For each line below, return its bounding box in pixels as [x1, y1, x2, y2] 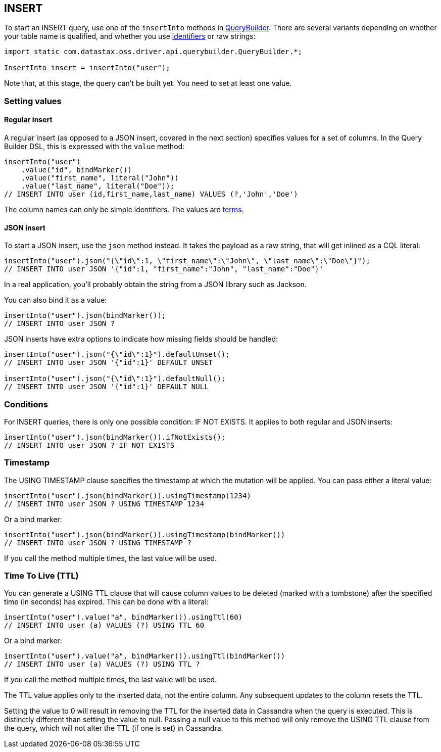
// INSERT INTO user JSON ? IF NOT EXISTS [4, 441, 175, 449]
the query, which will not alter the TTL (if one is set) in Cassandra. [4, 724, 223, 733]
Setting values [4, 96, 62, 106]
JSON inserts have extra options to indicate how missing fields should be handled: [4, 335, 278, 344]
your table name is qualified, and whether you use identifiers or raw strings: [4, 32, 256, 41]
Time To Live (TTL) [4, 571, 79, 581]
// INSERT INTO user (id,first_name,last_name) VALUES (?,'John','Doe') [4, 190, 298, 199]
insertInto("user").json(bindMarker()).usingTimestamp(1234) [4, 491, 251, 500]
